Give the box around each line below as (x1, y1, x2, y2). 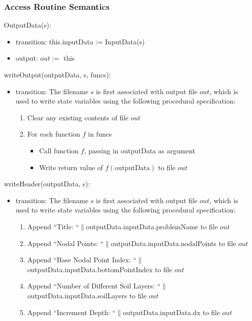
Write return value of (39, 162, 103, 172)
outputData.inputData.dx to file (123, 307, 220, 317)
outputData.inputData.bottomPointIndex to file (27, 264, 173, 274)
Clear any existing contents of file (27, 112, 129, 122)
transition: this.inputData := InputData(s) (15, 36, 145, 46)
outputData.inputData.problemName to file (86, 221, 218, 231)
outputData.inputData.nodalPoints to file (110, 238, 236, 248)
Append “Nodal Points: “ (27, 238, 104, 248)
